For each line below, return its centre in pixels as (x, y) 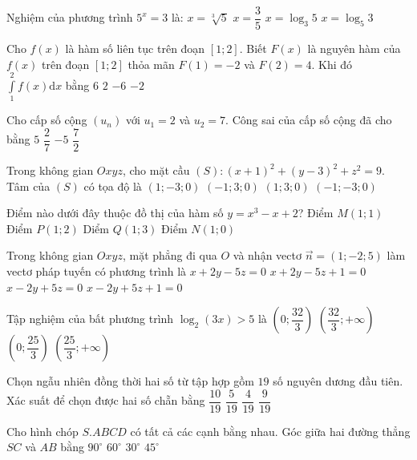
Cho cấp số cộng (47, 120)
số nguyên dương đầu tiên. (338, 381)
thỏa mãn (151, 64)
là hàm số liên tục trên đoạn (135, 48)
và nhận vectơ (267, 255)
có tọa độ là (113, 186)
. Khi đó (332, 64)
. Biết (253, 48)
